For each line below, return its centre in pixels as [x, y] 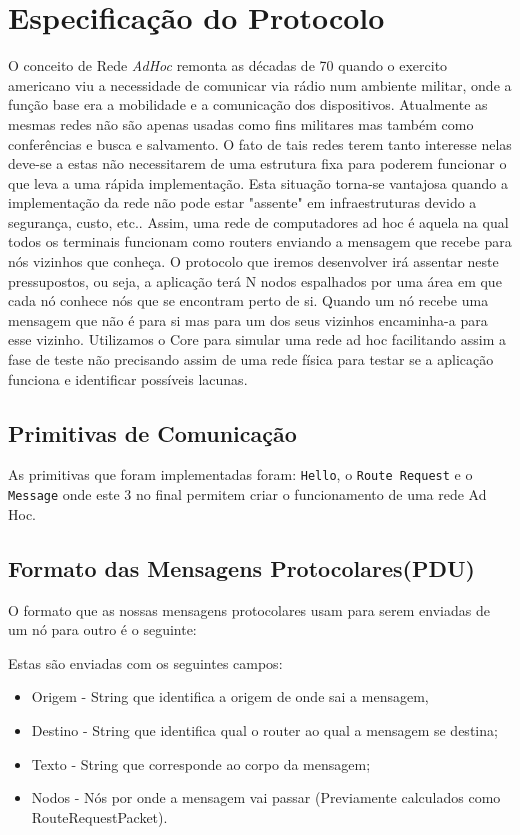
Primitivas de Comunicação [152, 432]
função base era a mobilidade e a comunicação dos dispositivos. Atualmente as [248, 104]
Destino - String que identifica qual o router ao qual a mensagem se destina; [264, 729]
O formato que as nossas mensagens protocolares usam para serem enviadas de [249, 609]
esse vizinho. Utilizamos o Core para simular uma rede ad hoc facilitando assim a [257, 339]
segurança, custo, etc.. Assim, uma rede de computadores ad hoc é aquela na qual [258, 221]
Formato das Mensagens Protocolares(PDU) [241, 567]
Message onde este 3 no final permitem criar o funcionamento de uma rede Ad [247, 494]
